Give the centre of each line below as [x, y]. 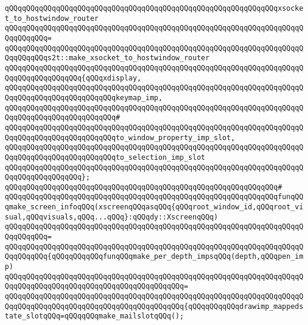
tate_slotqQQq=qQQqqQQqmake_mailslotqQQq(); [94, 316]
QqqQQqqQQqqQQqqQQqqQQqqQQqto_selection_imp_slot [105, 157]
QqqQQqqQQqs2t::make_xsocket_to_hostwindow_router [107, 58]
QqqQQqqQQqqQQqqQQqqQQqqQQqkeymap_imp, [84, 97]
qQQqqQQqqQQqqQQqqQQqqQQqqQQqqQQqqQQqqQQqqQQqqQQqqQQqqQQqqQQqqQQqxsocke [154, 8]
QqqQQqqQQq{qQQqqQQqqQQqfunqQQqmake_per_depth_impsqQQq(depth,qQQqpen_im [154, 257]
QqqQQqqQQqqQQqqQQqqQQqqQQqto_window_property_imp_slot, [120, 137]
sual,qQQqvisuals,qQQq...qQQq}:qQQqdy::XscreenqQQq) [111, 217]
